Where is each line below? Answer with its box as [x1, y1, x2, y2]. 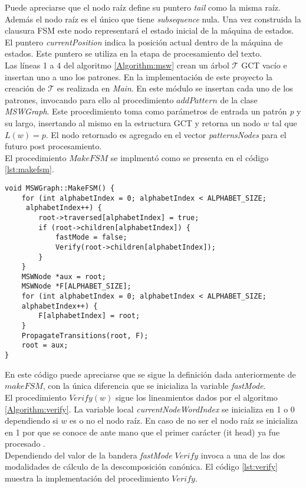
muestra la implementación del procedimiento [5, 472, 169, 484]
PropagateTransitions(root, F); [21, 331, 149, 340]
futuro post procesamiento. [5, 140, 102, 152]
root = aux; [21, 341, 68, 350]
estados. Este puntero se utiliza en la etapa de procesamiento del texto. [5, 47, 262, 60]
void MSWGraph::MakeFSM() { [5, 184, 115, 192]
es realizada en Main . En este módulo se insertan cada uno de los [57, 82, 293, 94]
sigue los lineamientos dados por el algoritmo [115, 391, 278, 403]
